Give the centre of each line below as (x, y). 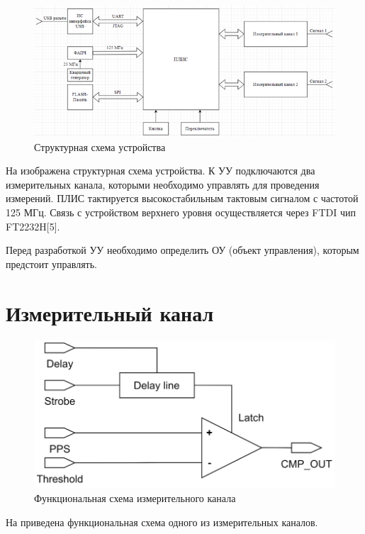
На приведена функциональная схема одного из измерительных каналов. (162, 522)
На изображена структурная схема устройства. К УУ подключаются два (161, 171)
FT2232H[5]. (33, 226)
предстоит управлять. (52, 263)
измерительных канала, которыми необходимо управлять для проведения (163, 184)
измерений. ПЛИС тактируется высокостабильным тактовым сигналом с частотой (182, 198)
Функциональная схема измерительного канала (135, 498)
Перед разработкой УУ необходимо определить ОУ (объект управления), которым (182, 250)
